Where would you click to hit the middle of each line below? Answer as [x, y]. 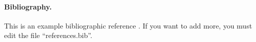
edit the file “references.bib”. [48, 35]
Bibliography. [28, 6]
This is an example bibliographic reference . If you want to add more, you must [128, 25]
